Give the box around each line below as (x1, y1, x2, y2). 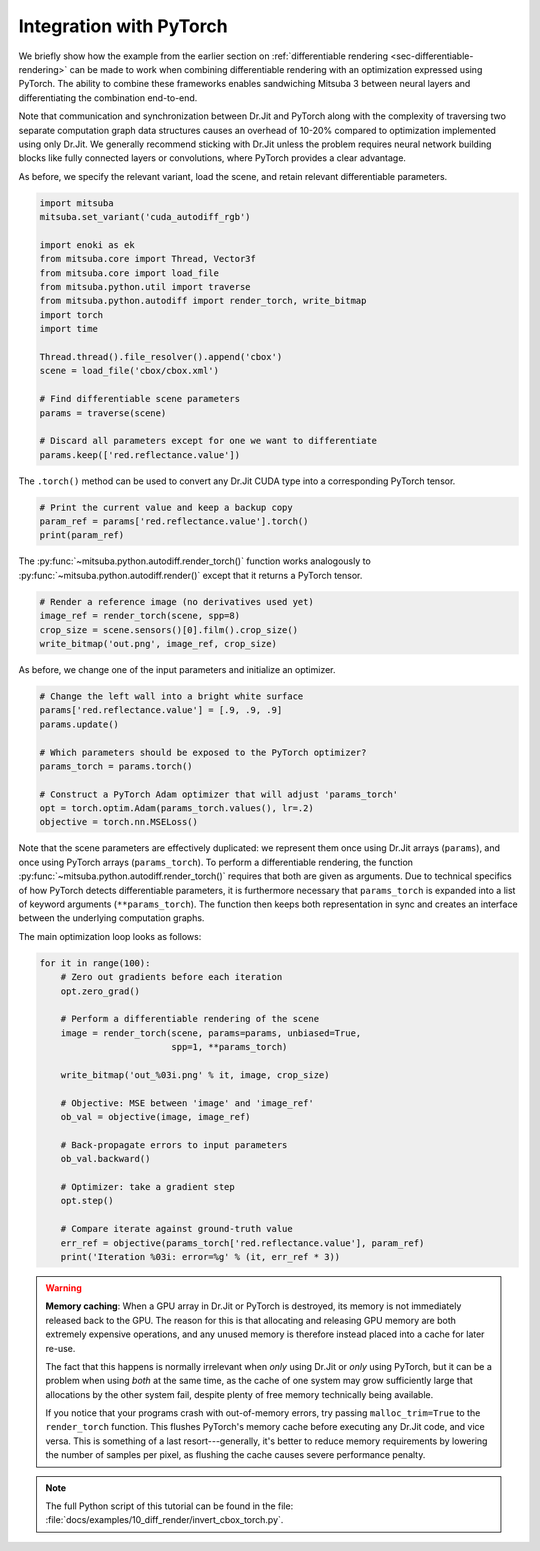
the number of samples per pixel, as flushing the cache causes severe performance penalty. (45, 1449, 426, 1461)
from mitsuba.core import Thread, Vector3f (39, 253, 257, 265)
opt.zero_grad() (60, 985, 140, 997)
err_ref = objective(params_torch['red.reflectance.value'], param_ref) (60, 1237, 425, 1249)
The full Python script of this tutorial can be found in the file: (45, 1500, 294, 1512)
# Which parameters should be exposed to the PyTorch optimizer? (39, 746, 367, 758)
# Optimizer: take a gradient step (60, 1181, 235, 1193)
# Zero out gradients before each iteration (60, 971, 283, 983)
